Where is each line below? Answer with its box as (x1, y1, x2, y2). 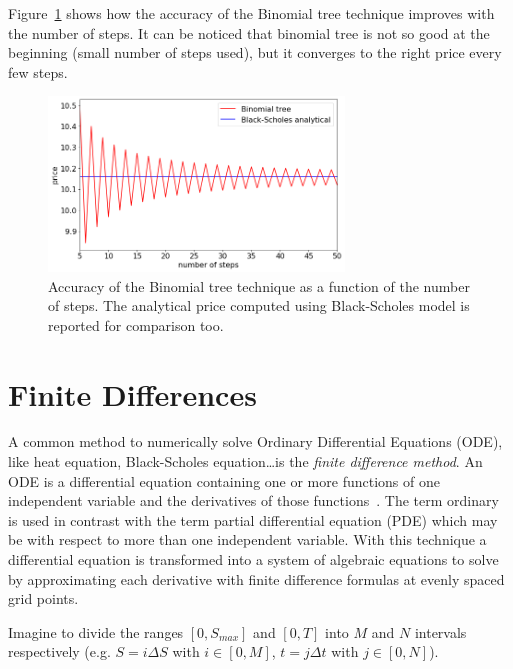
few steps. (8, 61, 68, 82)
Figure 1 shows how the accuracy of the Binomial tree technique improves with (8, 3, 495, 23)
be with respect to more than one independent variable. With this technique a (8, 529, 487, 550)
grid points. (8, 588, 79, 609)
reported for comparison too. (48, 314, 224, 335)
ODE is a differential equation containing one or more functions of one (8, 470, 440, 491)
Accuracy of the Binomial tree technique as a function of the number (48, 275, 470, 296)
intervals (414, 621, 467, 642)
